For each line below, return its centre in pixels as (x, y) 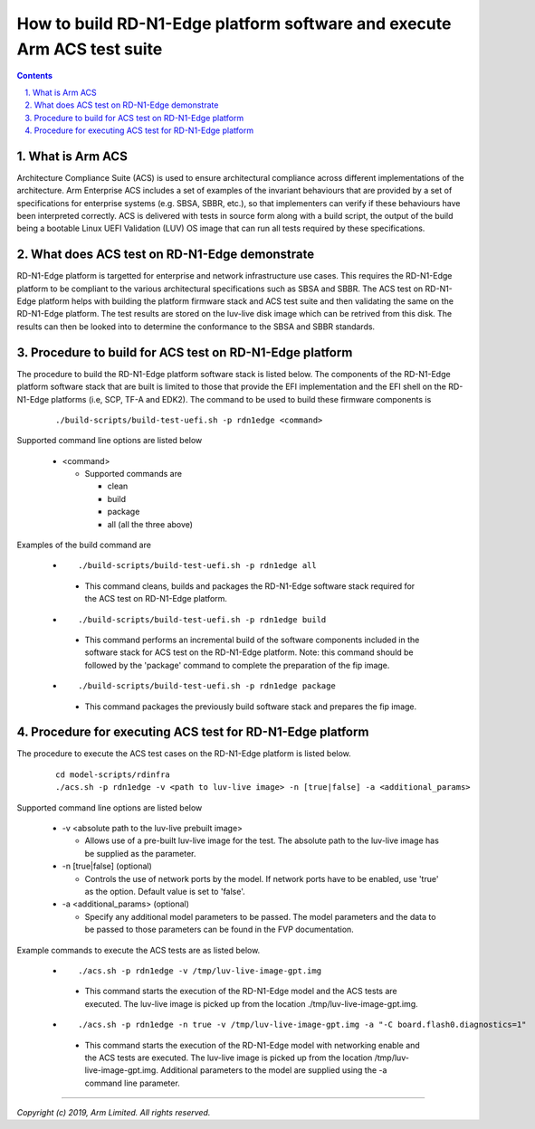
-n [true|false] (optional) (107, 866)
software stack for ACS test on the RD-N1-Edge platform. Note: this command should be (249, 652)
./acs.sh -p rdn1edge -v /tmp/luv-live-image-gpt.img (200, 971)
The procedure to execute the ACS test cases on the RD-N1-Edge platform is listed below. (184, 754)
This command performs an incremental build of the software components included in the (252, 640)
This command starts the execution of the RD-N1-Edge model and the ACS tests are (241, 991)
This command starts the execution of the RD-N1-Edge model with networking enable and (252, 1045)
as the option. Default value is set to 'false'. (165, 891)
